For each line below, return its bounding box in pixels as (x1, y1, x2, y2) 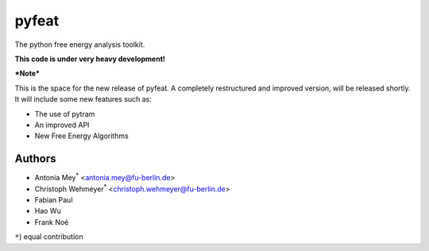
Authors (14, 152, 56, 166)
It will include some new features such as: (14, 95, 153, 104)
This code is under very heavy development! (14, 54, 166, 64)
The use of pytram (34, 109, 95, 118)
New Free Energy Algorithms (34, 131, 129, 141)
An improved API (34, 120, 90, 129)
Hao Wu (34, 207, 61, 216)
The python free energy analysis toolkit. (14, 40, 145, 49)
